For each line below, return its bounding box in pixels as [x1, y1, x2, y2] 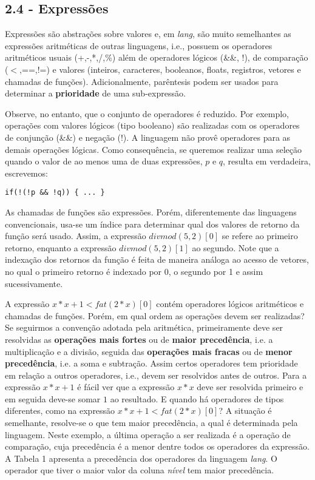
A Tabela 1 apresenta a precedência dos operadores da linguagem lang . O [5, 451, 277, 464]
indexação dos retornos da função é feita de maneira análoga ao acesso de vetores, [5, 253, 309, 266]
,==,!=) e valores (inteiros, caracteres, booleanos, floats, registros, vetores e [19, 63, 301, 75]
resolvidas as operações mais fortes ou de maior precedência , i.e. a [5, 333, 273, 345]
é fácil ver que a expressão [77, 380, 175, 393]
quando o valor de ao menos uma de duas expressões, [5, 155, 203, 167]
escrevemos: [5, 166, 48, 179]
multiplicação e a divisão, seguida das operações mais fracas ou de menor [5, 345, 293, 357]
